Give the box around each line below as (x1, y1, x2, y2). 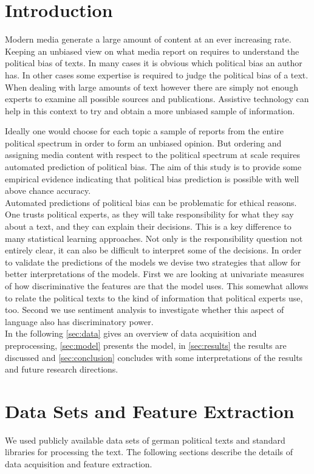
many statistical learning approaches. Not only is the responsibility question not (5, 232, 303, 244)
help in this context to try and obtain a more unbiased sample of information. (5, 104, 295, 117)
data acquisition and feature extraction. (5, 458, 152, 470)
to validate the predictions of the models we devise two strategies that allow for (5, 255, 301, 268)
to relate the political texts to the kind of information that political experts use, (5, 291, 303, 304)
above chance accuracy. (5, 184, 91, 197)
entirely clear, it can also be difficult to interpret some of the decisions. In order (5, 244, 302, 256)
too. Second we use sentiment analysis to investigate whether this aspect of (5, 303, 284, 316)
